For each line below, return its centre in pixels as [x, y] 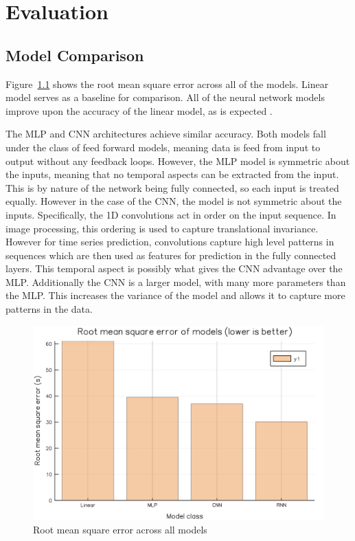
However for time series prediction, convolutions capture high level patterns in [170, 242]
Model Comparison [75, 55]
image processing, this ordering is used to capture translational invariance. [162, 228]
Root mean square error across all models [120, 529]
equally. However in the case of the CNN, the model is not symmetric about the [174, 201]
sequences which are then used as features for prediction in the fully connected [171, 255]
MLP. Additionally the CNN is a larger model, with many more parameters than [176, 281]
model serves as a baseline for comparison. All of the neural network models [165, 97]
